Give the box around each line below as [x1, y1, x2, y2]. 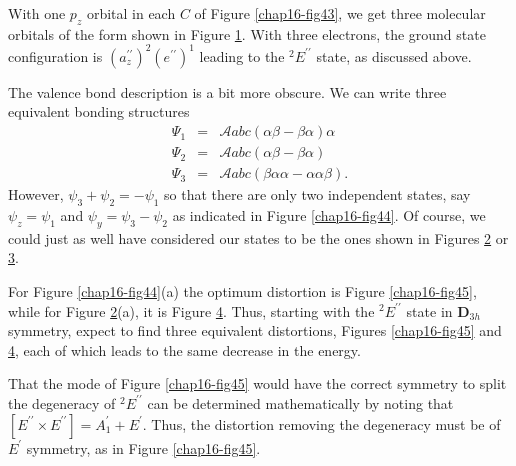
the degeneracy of [8, 392, 116, 413]
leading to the [199, 45, 285, 66]
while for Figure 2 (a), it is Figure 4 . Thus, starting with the [8, 300, 375, 321]
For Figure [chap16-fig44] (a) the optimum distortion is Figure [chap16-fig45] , [8, 280, 477, 301]
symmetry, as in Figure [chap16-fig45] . [26, 437, 261, 458]
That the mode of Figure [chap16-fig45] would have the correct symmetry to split [8, 373, 507, 394]
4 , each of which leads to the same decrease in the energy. [8, 339, 361, 360]
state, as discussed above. [316, 45, 472, 66]
